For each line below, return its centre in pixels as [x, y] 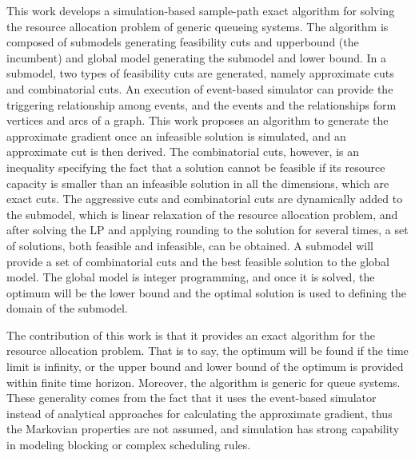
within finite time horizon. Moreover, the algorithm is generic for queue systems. [204, 382]
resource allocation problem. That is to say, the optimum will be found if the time [207, 350]
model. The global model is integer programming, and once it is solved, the [191, 277]
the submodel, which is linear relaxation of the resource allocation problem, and [202, 214]
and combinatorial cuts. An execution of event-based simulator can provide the [200, 88]
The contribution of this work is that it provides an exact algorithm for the [191, 335]
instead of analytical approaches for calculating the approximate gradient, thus [200, 413]
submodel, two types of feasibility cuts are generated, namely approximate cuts [200, 73]
